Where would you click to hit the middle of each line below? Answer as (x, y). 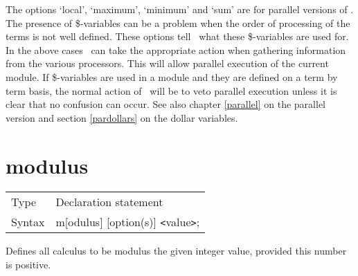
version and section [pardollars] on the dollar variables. (122, 117)
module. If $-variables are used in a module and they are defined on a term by (172, 76)
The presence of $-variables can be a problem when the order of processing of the (178, 22)
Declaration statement (109, 202)
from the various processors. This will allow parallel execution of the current (167, 63)
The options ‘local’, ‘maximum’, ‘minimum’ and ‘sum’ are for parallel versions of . (180, 9)
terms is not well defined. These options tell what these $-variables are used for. (177, 36)
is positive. (28, 265)
